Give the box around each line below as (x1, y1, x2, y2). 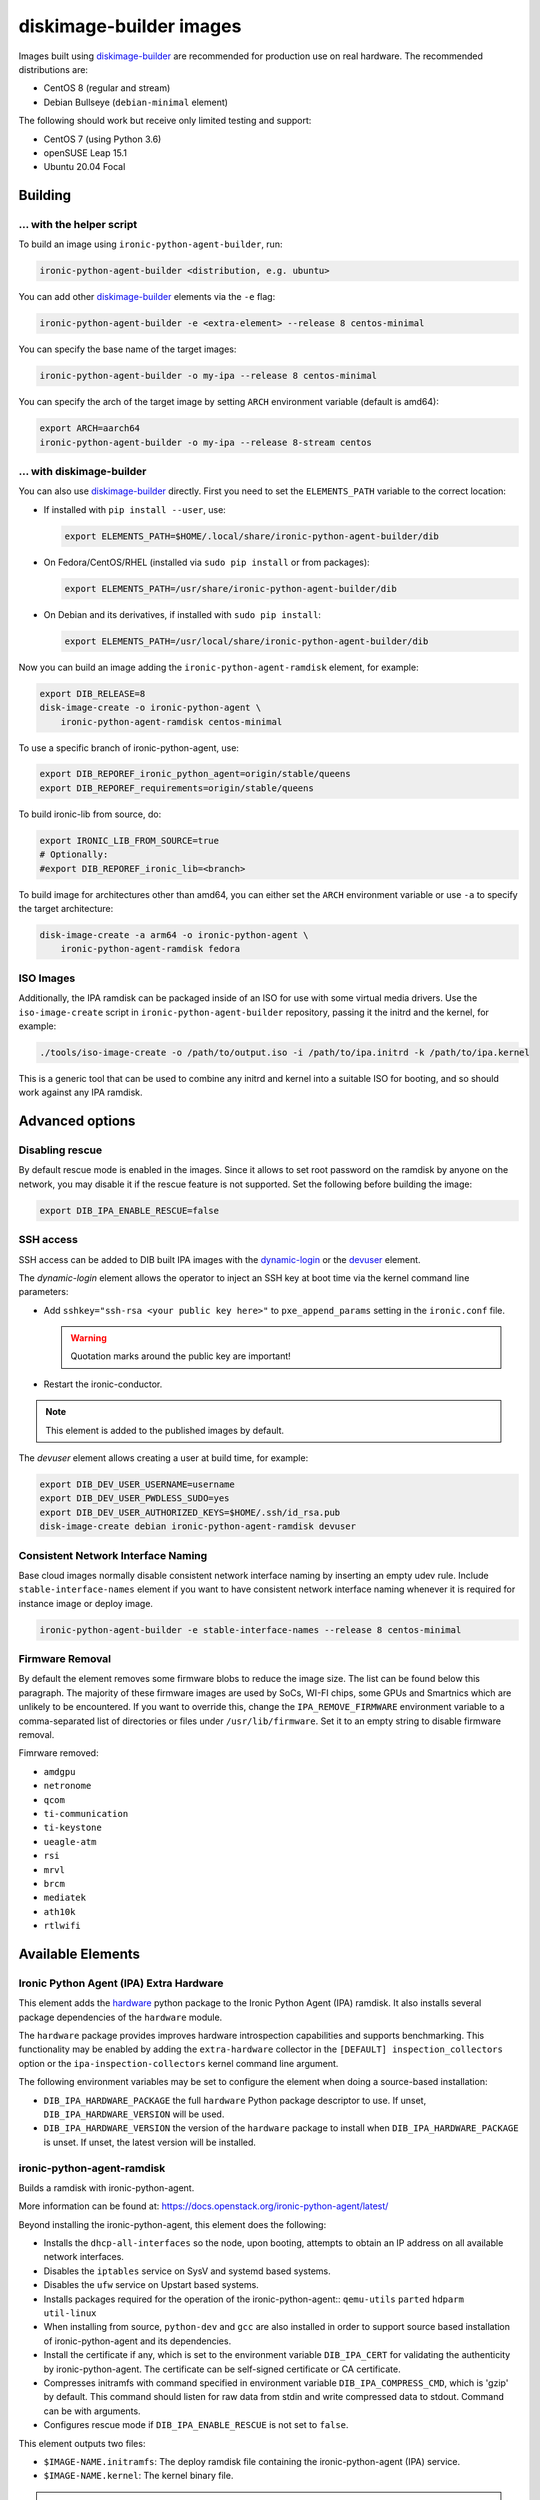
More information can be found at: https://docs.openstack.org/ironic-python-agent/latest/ (18, 2200, 389, 2212)
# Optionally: (39, 849, 109, 860)
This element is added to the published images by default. (45, 1424, 285, 1436)
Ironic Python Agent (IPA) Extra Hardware (18, 1976, 224, 1990)
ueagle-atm (43, 1836, 97, 1847)
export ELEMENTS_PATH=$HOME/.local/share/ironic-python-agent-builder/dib (64, 530, 440, 542)
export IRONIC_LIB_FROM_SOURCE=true (39, 835, 220, 846)
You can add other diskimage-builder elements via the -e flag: (18, 291, 276, 303)
